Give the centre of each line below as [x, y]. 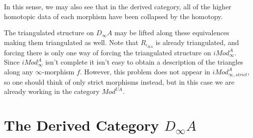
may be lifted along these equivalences [172, 33]
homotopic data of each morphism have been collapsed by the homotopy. [113, 16]
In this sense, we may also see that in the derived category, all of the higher [118, 6]
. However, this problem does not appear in [145, 71]
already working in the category [52, 91]
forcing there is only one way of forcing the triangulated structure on [108, 52]
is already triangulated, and [197, 42]
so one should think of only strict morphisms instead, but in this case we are [119, 81]
